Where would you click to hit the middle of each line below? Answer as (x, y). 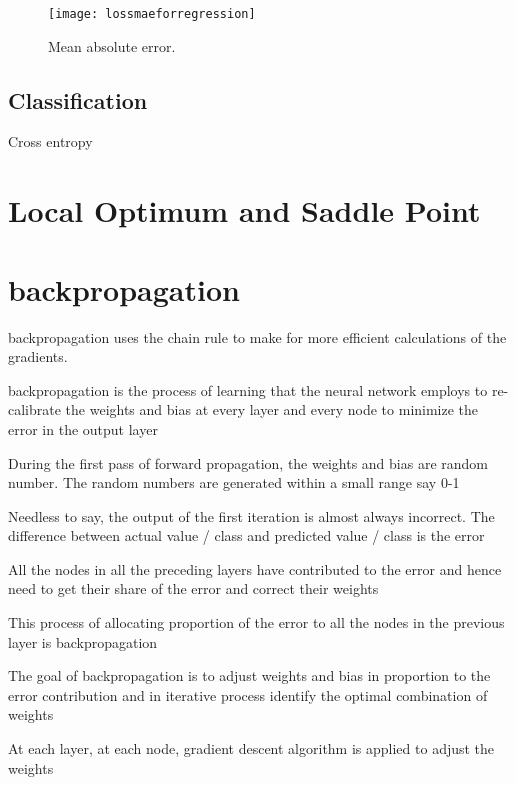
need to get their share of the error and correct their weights (193, 588)
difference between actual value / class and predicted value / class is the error (246, 535)
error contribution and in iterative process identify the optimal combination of (248, 694)
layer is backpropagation (83, 641)
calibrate (34, 409)
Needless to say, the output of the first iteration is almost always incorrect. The (251, 515)
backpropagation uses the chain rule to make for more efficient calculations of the (257, 336)
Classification (78, 99)
